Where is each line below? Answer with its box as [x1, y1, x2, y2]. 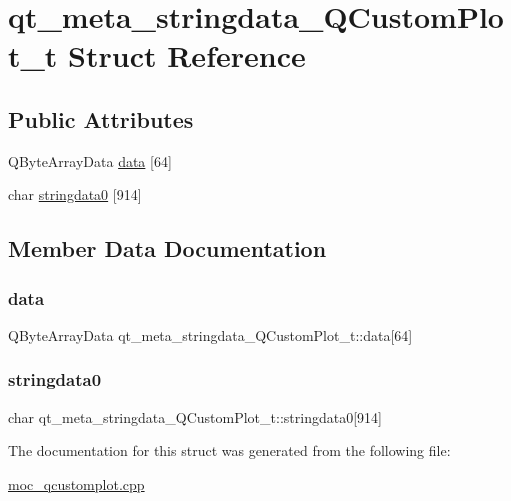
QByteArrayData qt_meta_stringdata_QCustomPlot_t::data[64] [8, 324, 413, 345]
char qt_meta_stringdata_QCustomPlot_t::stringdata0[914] [8, 406, 382, 427]
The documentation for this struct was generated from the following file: [8, 440, 451, 461]
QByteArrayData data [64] [8, 150, 172, 171]
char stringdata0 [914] [8, 184, 142, 205]
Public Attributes [8, 103, 194, 134]
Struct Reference [68, 35, 306, 76]
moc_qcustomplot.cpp [8, 473, 145, 494]
